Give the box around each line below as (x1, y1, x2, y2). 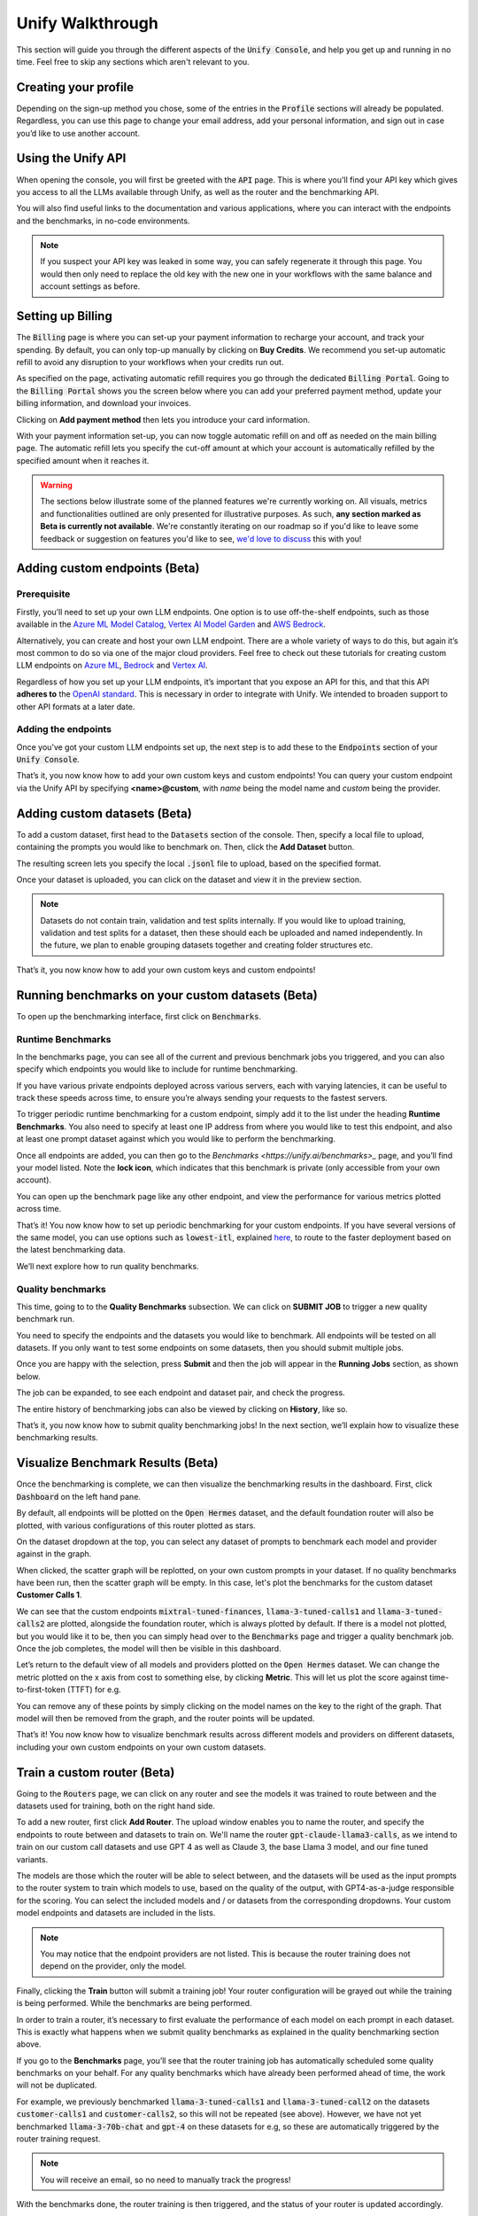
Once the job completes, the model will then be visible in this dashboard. (16, 1643, 282, 1654)
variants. (16, 1853, 49, 1865)
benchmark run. (16, 1314, 75, 1324)
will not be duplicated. (16, 2079, 97, 2091)
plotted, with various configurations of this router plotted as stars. (16, 1520, 256, 1531)
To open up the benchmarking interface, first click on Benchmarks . (16, 1010, 261, 1021)
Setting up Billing (16, 308, 112, 324)
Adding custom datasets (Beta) (16, 806, 192, 821)
